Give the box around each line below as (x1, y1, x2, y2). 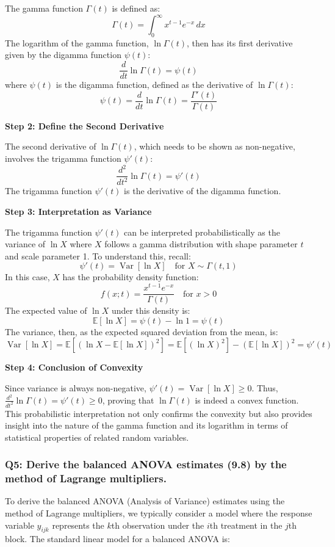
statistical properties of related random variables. (5, 430, 189, 443)
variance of (5, 237, 46, 250)
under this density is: (111, 304, 190, 317)
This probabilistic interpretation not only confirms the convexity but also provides (5, 407, 312, 419)
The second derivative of (5, 140, 96, 153)
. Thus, (251, 381, 278, 394)
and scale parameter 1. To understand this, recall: (5, 249, 191, 262)
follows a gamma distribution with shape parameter (104, 237, 298, 250)
